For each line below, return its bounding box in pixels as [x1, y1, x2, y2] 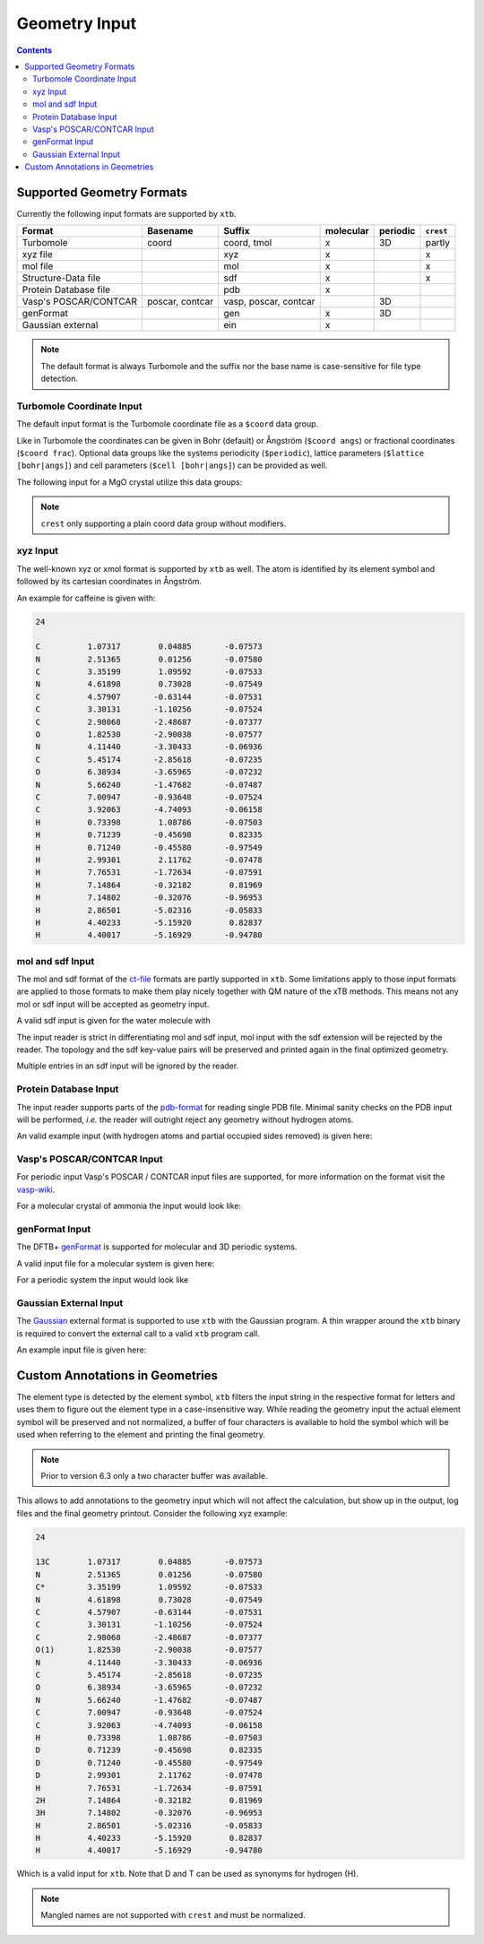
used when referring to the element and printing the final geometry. [16, 1430, 266, 1440]
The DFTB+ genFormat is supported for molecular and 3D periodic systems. [16, 1241, 298, 1252]
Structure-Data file [22, 272, 101, 284]
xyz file [22, 248, 53, 261]
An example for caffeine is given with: [16, 592, 156, 603]
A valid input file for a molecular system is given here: [16, 1257, 215, 1268]
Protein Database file [22, 283, 111, 296]
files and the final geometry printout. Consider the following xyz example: [16, 1508, 289, 1518]
